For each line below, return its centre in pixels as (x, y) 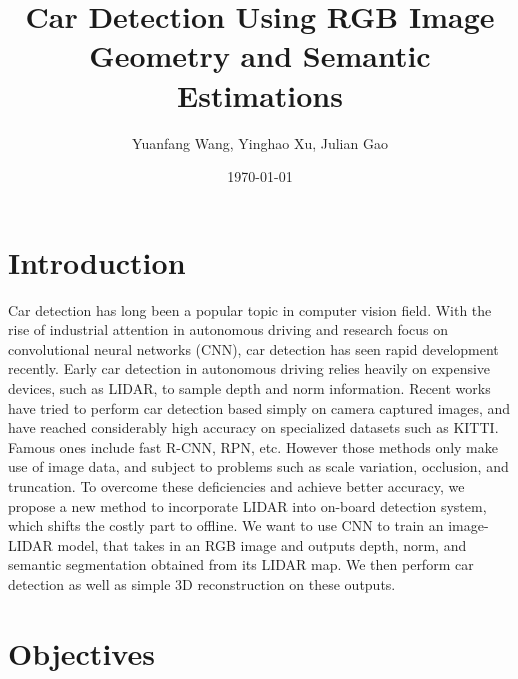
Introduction (97, 261)
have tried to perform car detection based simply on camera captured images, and (259, 407)
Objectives (81, 652)
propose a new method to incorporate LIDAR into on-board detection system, (247, 505)
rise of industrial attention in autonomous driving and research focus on (228, 329)
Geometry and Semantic (260, 55)
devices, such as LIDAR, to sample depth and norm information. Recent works (249, 388)
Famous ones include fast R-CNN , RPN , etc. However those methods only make (253, 446)
